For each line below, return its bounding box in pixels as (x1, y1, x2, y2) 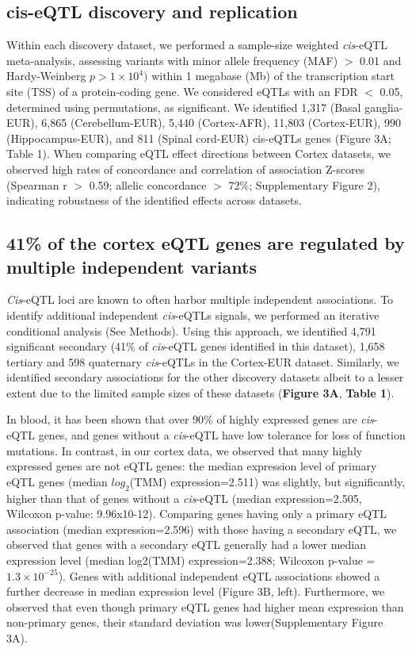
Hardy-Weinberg (6, 67, 86, 84)
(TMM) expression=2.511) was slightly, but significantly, (129, 473, 406, 489)
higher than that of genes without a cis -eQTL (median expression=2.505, (6, 489, 362, 506)
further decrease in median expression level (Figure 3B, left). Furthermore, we (6, 583, 385, 600)
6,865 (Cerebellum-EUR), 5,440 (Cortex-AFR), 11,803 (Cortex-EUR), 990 (41, 114, 401, 131)
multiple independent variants (6, 254, 257, 278)
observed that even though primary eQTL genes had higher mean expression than (6, 598, 404, 615)
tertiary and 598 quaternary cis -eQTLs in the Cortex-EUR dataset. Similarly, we (6, 353, 399, 370)
